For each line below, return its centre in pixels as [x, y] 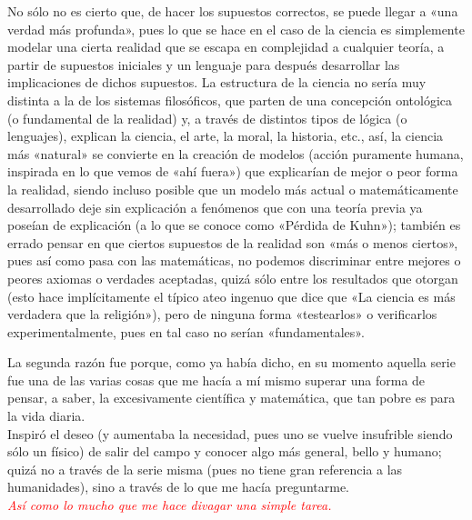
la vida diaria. [46, 416]
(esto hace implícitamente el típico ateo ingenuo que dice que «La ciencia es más [231, 296]
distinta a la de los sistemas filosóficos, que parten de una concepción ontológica [230, 100]
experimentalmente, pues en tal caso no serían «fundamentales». [186, 331]
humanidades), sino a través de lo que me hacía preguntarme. [178, 487]
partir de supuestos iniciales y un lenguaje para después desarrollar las [204, 64]
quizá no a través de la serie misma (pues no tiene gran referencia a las [205, 469]
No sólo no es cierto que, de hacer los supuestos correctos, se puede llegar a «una [233, 11]
